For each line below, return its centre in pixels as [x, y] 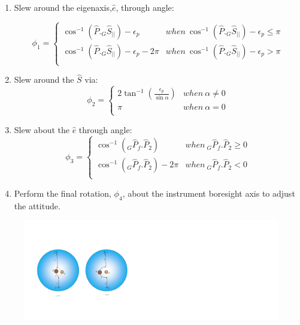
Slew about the [42, 129]
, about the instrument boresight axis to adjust [209, 193]
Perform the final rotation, [63, 193]
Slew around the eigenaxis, [63, 7]
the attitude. [37, 205]
